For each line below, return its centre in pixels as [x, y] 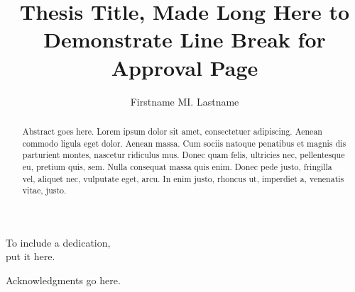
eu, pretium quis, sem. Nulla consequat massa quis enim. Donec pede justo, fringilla [177, 166]
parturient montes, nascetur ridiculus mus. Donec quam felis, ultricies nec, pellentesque [184, 155]
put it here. [31, 256]
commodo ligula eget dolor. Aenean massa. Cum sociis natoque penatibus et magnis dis [184, 143]
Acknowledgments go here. [63, 280]
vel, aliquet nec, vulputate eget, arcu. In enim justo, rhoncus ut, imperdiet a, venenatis [183, 178]
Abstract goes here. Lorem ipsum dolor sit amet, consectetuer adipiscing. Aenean [172, 131]
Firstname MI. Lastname [185, 101]
